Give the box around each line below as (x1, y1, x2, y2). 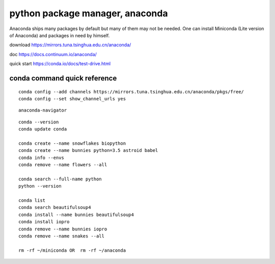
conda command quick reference (9, 74, 117, 83)
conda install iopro (18, 219, 70, 225)
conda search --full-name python (18, 176, 102, 182)
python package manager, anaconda (9, 8, 168, 19)
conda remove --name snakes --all (18, 233, 104, 239)
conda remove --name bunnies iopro (18, 226, 107, 232)
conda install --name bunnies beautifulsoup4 (18, 212, 134, 218)
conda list (18, 197, 46, 203)
